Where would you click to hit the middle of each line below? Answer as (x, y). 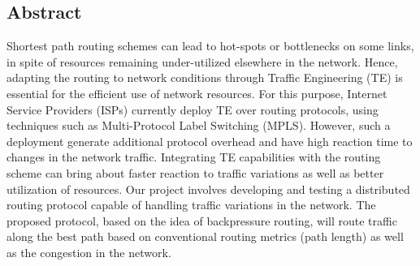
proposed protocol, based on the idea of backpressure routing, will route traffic (202, 220)
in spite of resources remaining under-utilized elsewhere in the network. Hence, (202, 61)
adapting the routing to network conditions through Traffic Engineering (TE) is (205, 77)
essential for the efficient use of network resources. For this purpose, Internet (197, 93)
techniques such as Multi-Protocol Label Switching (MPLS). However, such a (199, 125)
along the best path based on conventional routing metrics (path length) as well (205, 236)
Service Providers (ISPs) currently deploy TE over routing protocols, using (193, 109)
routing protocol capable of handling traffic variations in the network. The (191, 205)
